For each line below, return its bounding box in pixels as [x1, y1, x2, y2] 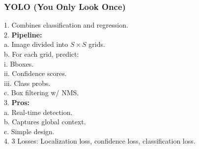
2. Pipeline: [4, 29, 42, 39]
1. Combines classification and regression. [4, 20, 128, 30]
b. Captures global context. [4, 116, 86, 127]
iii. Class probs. [4, 77, 51, 88]
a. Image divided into [4, 39, 68, 49]
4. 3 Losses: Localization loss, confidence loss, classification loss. [4, 136, 196, 146]
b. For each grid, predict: [4, 49, 79, 59]
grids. [88, 39, 105, 49]
